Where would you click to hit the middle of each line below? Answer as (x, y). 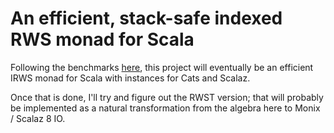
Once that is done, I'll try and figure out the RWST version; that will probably (167, 97)
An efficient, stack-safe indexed (146, 18)
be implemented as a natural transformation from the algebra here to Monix (165, 108)
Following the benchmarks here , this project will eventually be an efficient (162, 67)
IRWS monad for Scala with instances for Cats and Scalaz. (130, 78)
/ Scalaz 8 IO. (38, 118)
